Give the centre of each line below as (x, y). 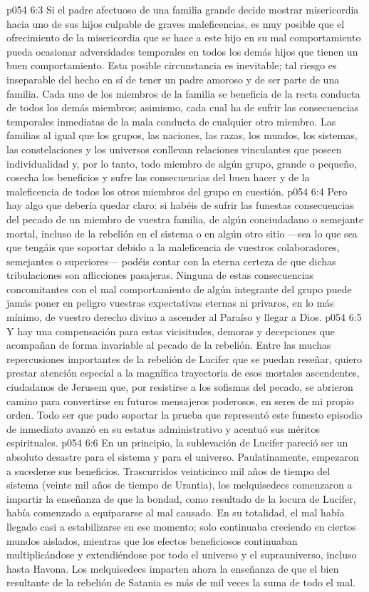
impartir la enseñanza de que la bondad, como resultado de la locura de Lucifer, (181, 498)
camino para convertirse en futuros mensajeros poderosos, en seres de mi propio (180, 400)
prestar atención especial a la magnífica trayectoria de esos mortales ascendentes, (183, 373)
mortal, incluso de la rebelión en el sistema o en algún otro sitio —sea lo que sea (182, 233)
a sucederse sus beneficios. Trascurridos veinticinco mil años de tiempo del (168, 470)
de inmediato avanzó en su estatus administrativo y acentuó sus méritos (163, 428)
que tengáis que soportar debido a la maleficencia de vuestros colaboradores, (173, 247)
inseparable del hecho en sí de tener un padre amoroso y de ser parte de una (173, 79)
